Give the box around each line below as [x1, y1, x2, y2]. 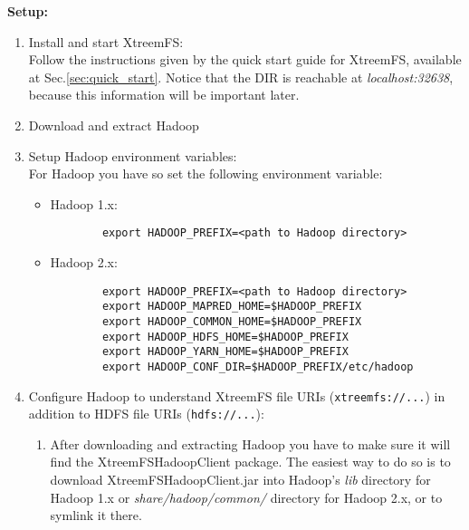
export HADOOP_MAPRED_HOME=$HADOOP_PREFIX [101, 300, 362, 313]
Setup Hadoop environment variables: [28, 146, 237, 165]
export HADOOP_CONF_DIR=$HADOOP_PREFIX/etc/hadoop [101, 360, 414, 373]
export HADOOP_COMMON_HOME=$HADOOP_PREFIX [101, 314, 362, 328]
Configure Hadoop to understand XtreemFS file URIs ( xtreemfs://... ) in [28, 386, 445, 405]
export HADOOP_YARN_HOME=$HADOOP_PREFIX [101, 345, 349, 359]
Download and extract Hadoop [28, 115, 199, 134]
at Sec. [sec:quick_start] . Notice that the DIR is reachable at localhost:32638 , [28, 67, 454, 86]
